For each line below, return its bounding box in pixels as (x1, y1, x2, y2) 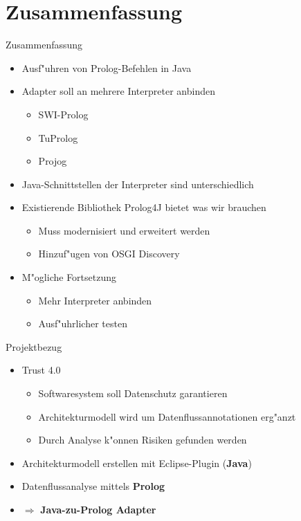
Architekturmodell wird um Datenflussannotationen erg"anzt (38, 409, 296, 423)
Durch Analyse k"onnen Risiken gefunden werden (38, 432, 247, 447)
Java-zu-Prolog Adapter (40, 502, 156, 516)
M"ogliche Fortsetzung (21, 270, 117, 284)
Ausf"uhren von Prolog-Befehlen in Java (21, 60, 192, 75)
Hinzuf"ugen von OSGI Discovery (38, 246, 180, 261)
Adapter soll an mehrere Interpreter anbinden (21, 84, 215, 98)
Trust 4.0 (21, 363, 61, 377)
